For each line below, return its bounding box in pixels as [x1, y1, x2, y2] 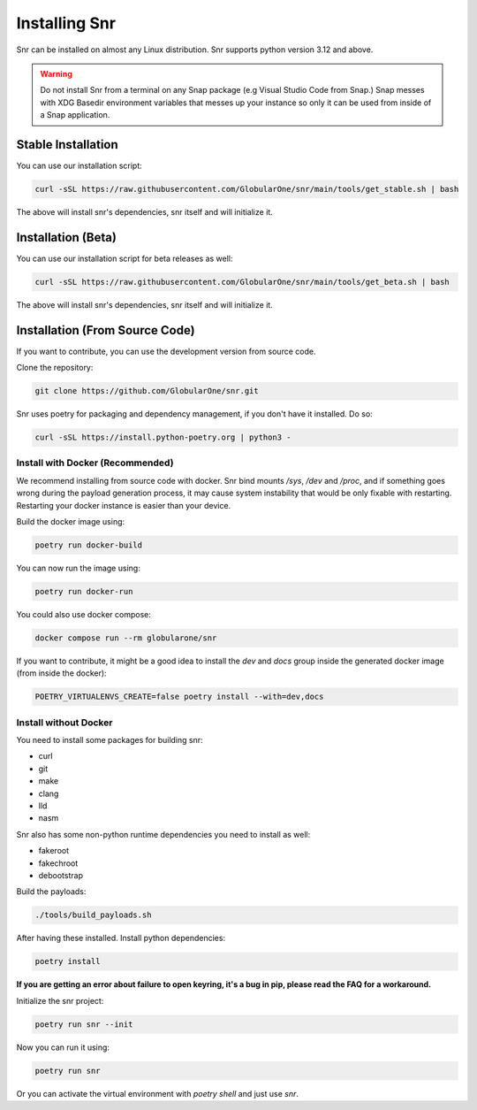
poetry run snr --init [34, 1019, 133, 1030]
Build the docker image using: [16, 517, 125, 527]
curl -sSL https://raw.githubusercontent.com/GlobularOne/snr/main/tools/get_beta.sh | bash [34, 277, 450, 287]
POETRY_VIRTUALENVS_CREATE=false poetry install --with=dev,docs [34, 692, 324, 702]
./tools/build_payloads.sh [34, 910, 152, 920]
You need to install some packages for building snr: [16, 735, 203, 746]
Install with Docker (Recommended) [16, 456, 174, 469]
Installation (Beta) [16, 230, 117, 245]
